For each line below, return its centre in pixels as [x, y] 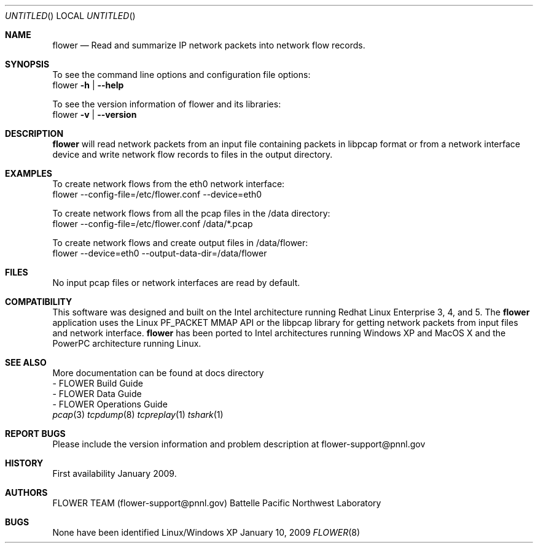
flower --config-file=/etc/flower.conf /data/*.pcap [153, 224]
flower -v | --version [95, 114]
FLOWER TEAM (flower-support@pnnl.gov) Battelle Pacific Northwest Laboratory [217, 503]
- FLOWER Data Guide [97, 394]
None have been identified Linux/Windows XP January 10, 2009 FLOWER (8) [206, 532]
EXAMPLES [29, 173]
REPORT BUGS [35, 434]
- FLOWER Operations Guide [110, 404]
